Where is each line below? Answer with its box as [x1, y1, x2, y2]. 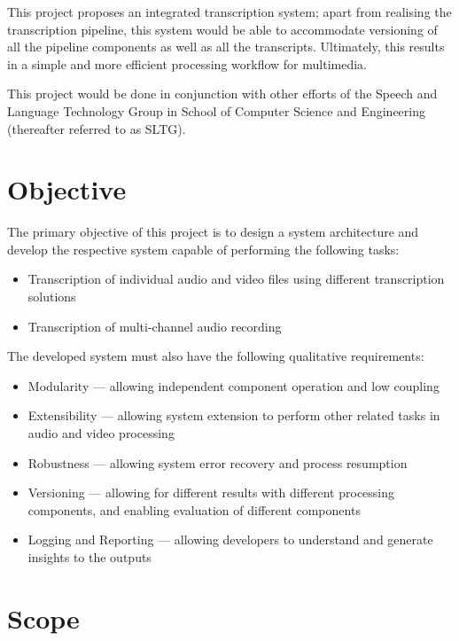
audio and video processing [27, 424, 175, 442]
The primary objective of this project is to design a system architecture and [7, 223, 419, 241]
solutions [27, 287, 76, 306]
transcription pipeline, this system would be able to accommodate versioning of [7, 20, 438, 38]
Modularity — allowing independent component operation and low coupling [27, 376, 440, 395]
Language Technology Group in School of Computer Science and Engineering [7, 101, 425, 120]
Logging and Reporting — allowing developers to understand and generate [27, 530, 433, 549]
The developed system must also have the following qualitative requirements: [7, 347, 424, 365]
